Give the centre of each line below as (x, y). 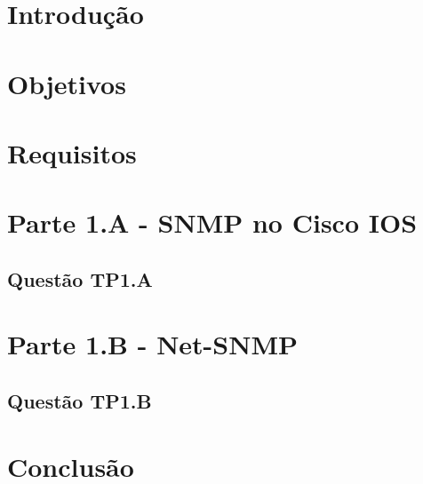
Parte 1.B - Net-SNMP (153, 344)
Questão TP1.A (80, 278)
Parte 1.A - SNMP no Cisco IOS (212, 222)
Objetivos (67, 83)
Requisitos (72, 152)
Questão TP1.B (80, 401)
